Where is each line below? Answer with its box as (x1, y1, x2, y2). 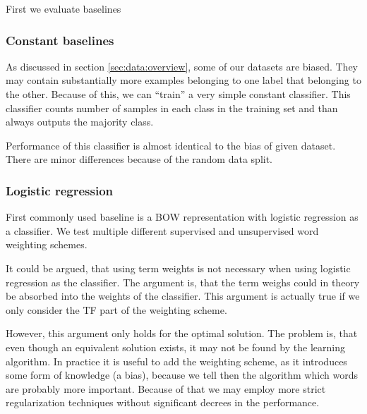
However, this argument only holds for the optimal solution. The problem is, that (6, 326, 358, 341)
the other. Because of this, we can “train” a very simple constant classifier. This (6, 87, 351, 101)
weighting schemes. (6, 237, 88, 252)
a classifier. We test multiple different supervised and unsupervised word (6, 223, 319, 238)
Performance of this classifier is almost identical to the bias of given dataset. (6, 138, 336, 152)
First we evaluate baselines (6, 1, 121, 16)
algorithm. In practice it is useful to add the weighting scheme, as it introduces (6, 353, 347, 368)
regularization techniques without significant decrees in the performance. (6, 395, 320, 410)
